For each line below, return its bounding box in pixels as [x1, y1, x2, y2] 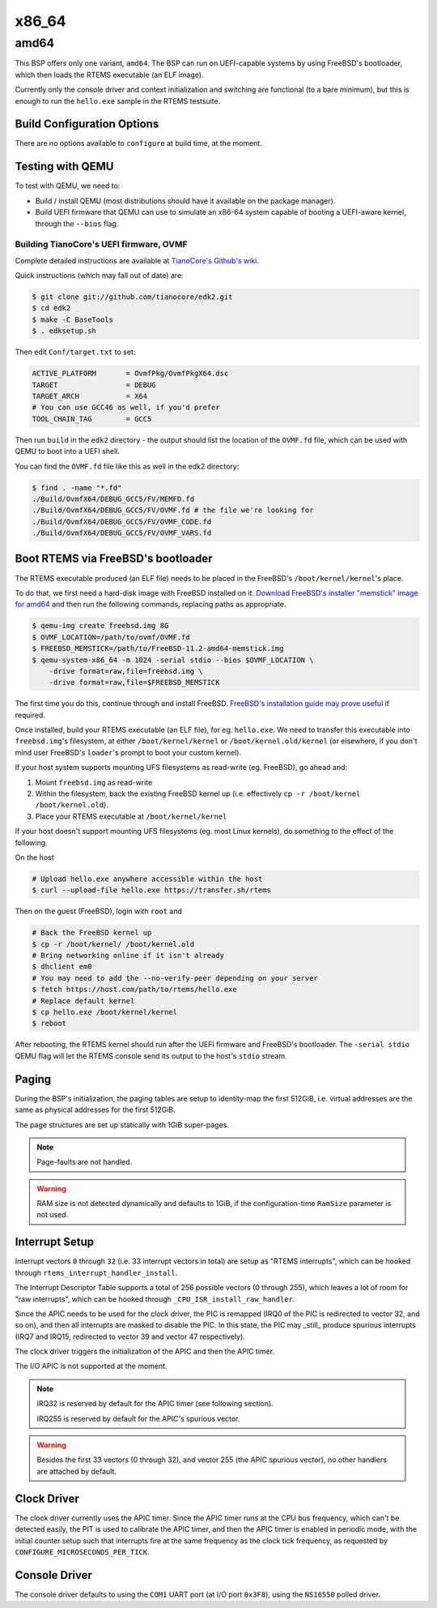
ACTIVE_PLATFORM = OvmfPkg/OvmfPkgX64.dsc [32, 369, 229, 378]
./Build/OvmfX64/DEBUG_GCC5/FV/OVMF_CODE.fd [32, 517, 212, 526]
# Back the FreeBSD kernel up [32, 928, 152, 938]
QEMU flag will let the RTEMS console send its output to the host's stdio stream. [15, 1050, 287, 1061]
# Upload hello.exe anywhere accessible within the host [32, 874, 263, 883]
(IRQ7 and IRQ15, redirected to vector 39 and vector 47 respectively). [15, 1332, 246, 1341]
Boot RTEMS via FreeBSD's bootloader [15, 552, 214, 566]
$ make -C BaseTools [32, 314, 113, 324]
